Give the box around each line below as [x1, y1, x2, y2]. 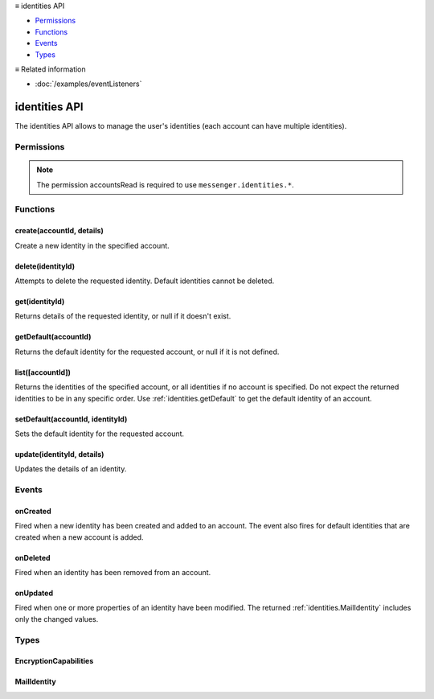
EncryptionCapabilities [14, 656, 94, 666]
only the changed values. [14, 614, 99, 623]
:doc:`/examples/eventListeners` [35, 79, 142, 88]
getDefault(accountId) [14, 332, 92, 342]
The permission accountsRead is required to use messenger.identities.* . [36, 179, 295, 189]
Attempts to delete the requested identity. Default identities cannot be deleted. [14, 276, 275, 286]
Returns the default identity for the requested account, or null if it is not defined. [14, 347, 280, 356]
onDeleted [14, 553, 51, 562]
